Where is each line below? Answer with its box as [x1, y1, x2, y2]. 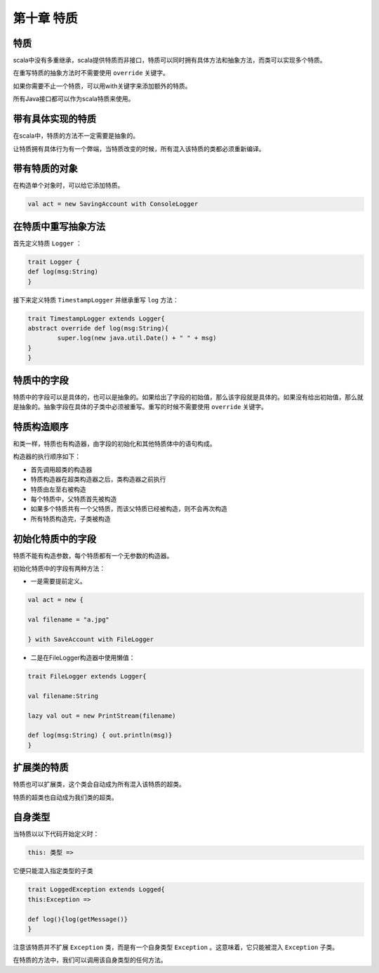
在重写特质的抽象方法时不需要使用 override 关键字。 [13, 69, 170, 77]
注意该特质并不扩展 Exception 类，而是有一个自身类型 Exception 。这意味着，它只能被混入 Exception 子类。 [13, 943, 339, 951]
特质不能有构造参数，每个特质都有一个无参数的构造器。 [13, 551, 173, 560]
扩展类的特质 [13, 761, 69, 773]
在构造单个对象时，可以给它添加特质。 [13, 181, 124, 190]
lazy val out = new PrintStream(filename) [27, 711, 176, 720]
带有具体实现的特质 [13, 113, 96, 125]
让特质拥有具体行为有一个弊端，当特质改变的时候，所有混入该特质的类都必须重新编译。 [13, 144, 265, 153]
